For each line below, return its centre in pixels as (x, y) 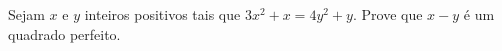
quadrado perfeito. (64, 33)
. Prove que (387, 14)
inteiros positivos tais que (162, 14)
